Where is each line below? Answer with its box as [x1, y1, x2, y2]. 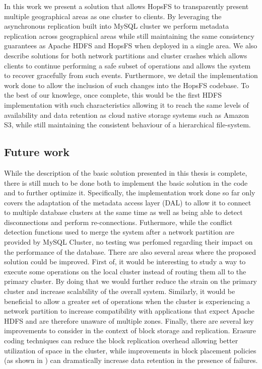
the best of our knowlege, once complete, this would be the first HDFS [4, 90, 222, 100]
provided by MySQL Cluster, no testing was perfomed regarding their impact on [4, 237, 253, 247]
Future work [4, 144, 70, 160]
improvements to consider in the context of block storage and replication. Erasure [4, 325, 256, 336]
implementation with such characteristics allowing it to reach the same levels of [4, 99, 249, 110]
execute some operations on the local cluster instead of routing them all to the [4, 266, 246, 276]
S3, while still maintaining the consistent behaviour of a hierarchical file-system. [4, 119, 251, 130]
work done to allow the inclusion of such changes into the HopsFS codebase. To [4, 80, 249, 90]
